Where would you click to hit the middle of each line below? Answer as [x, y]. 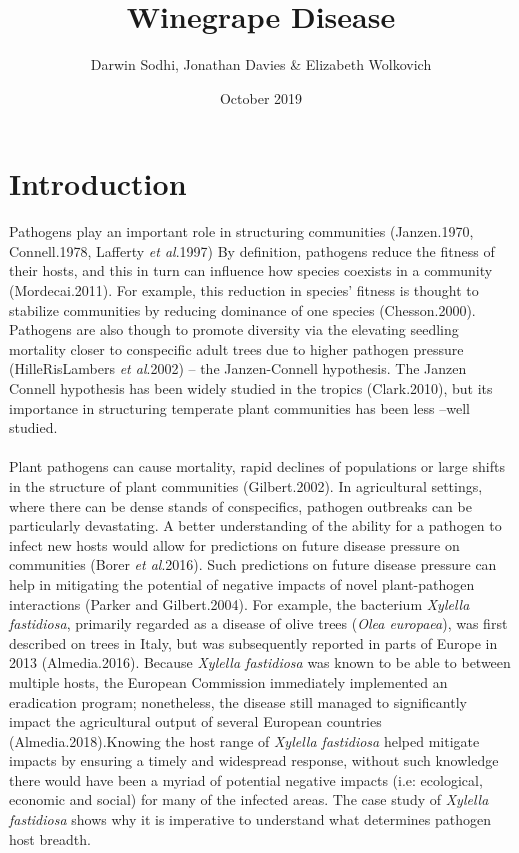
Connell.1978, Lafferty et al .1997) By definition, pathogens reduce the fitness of [252, 250]
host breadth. [50, 838]
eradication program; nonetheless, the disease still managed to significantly [238, 701]
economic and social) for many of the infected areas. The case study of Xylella [249, 799]
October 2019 [261, 97]
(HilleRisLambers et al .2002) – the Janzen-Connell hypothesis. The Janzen [238, 368]
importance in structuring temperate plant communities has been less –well [239, 407]
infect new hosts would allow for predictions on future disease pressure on [234, 544]
